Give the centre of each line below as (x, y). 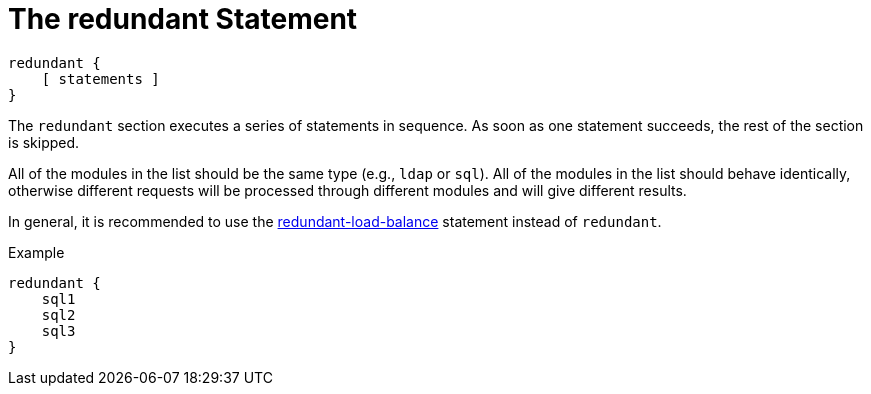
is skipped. (44, 142)
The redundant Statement (183, 19)
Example (36, 252)
